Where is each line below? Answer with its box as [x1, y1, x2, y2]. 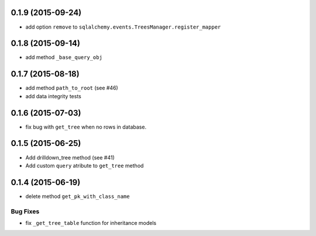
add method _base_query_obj [25, 54, 102, 61]
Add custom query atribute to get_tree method [25, 162, 144, 169]
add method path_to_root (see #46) [25, 85, 118, 92]
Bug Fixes [11, 207, 40, 216]
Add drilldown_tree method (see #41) [25, 154, 115, 161]
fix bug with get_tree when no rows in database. [25, 123, 146, 130]
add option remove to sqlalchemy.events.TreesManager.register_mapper [25, 23, 221, 30]
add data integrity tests [25, 92, 81, 99]
